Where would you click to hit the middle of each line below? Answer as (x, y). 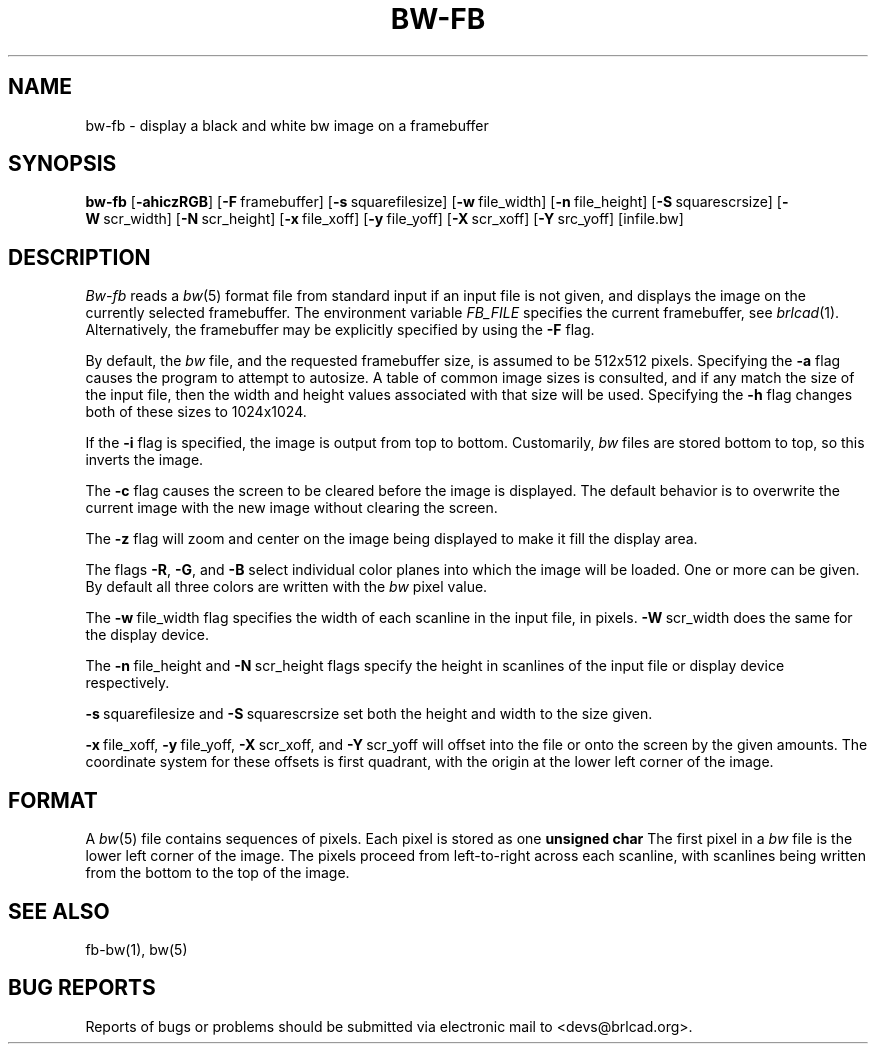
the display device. (147, 635)
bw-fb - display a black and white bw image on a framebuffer (287, 125)
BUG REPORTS (82, 988)
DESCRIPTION (79, 257)
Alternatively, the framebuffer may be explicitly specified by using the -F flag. (340, 330)
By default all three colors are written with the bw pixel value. (286, 587)
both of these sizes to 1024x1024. (196, 412)
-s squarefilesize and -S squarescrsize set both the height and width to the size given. (369, 714)
